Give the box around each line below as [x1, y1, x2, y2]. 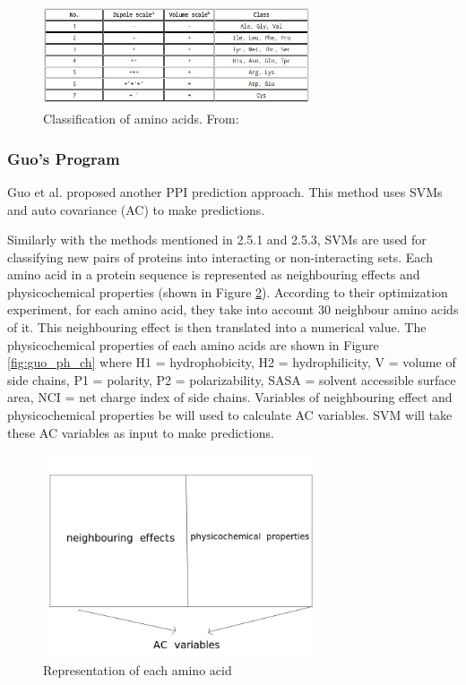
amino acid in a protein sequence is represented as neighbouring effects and [7, 265, 420, 284]
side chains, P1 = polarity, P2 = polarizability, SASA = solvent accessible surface [7, 370, 456, 389]
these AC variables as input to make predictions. [7, 423, 274, 441]
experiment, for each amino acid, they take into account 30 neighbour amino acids [7, 300, 459, 319]
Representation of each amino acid [43, 660, 232, 679]
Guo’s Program [7, 147, 120, 169]
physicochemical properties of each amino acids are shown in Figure [7, 335, 379, 354]
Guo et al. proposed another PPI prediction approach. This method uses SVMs [7, 182, 443, 201]
